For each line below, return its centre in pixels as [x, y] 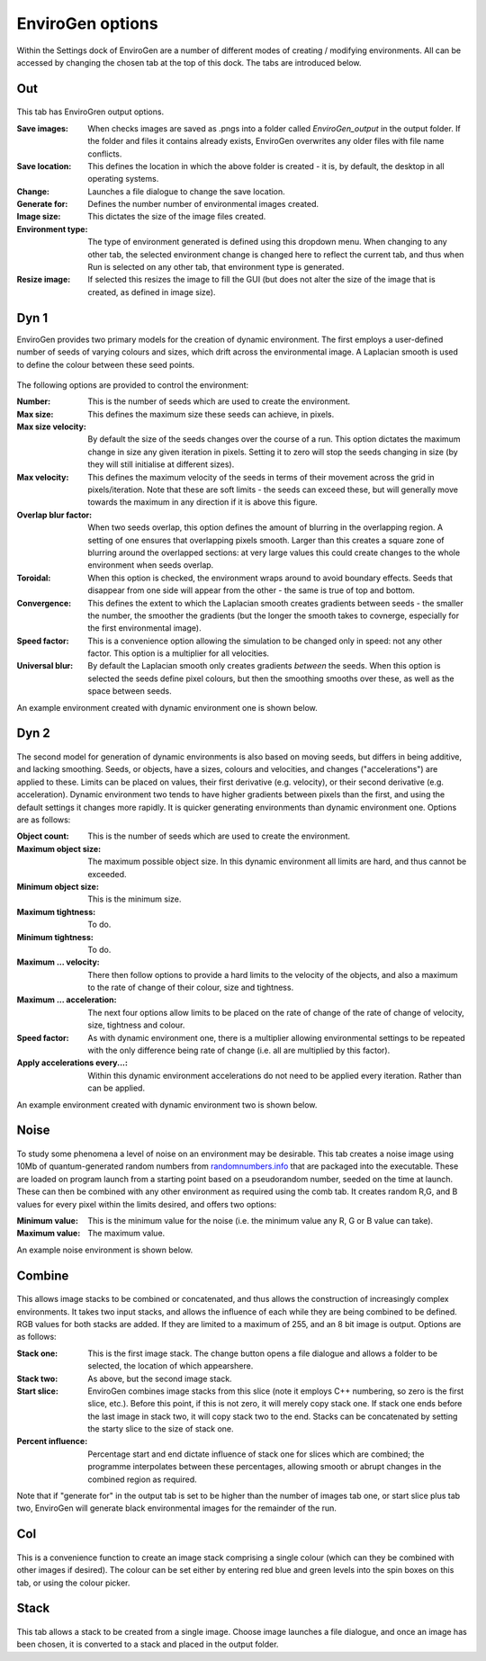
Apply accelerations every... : [72, 1063]
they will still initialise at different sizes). [161, 464]
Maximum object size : [59, 848]
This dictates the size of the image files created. [177, 217]
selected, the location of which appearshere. [171, 1366]
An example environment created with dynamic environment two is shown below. [167, 1104]
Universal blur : [45, 666]
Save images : [43, 128]
